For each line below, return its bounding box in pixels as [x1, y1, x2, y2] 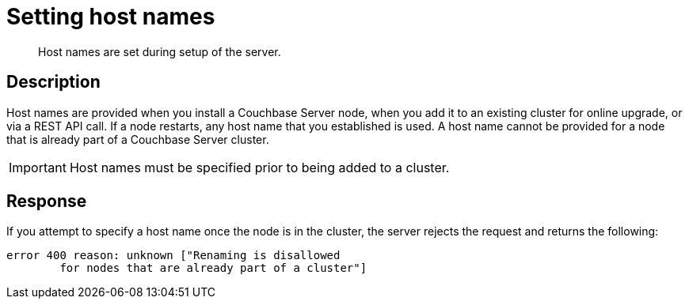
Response [6, 191, 87, 212]
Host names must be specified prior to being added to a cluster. [69, 159, 450, 175]
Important [9, 159, 67, 175]
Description [6, 72, 101, 92]
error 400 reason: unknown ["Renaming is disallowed [6, 249, 341, 262]
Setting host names [6, 3, 215, 30]
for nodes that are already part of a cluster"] [59, 262, 367, 275]
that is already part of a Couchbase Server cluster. [6, 132, 269, 146]
